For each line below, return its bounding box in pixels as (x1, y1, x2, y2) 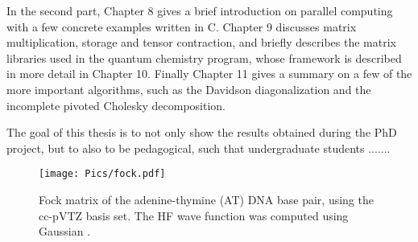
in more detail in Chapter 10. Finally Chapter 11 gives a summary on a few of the (6, 65, 412, 82)
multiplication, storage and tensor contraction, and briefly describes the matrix (6, 34, 396, 51)
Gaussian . (39, 223, 91, 240)
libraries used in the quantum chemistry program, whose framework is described (6, 49, 402, 66)
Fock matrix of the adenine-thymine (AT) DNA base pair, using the (39, 191, 374, 207)
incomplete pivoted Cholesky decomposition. (6, 96, 226, 113)
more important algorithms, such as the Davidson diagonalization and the (6, 80, 371, 97)
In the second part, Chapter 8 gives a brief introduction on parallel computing (6, 2, 393, 18)
